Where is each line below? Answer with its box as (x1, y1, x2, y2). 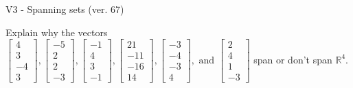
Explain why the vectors (5, 25, 108, 39)
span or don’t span (253, 52, 332, 66)
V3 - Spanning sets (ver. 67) (5, 2, 124, 16)
